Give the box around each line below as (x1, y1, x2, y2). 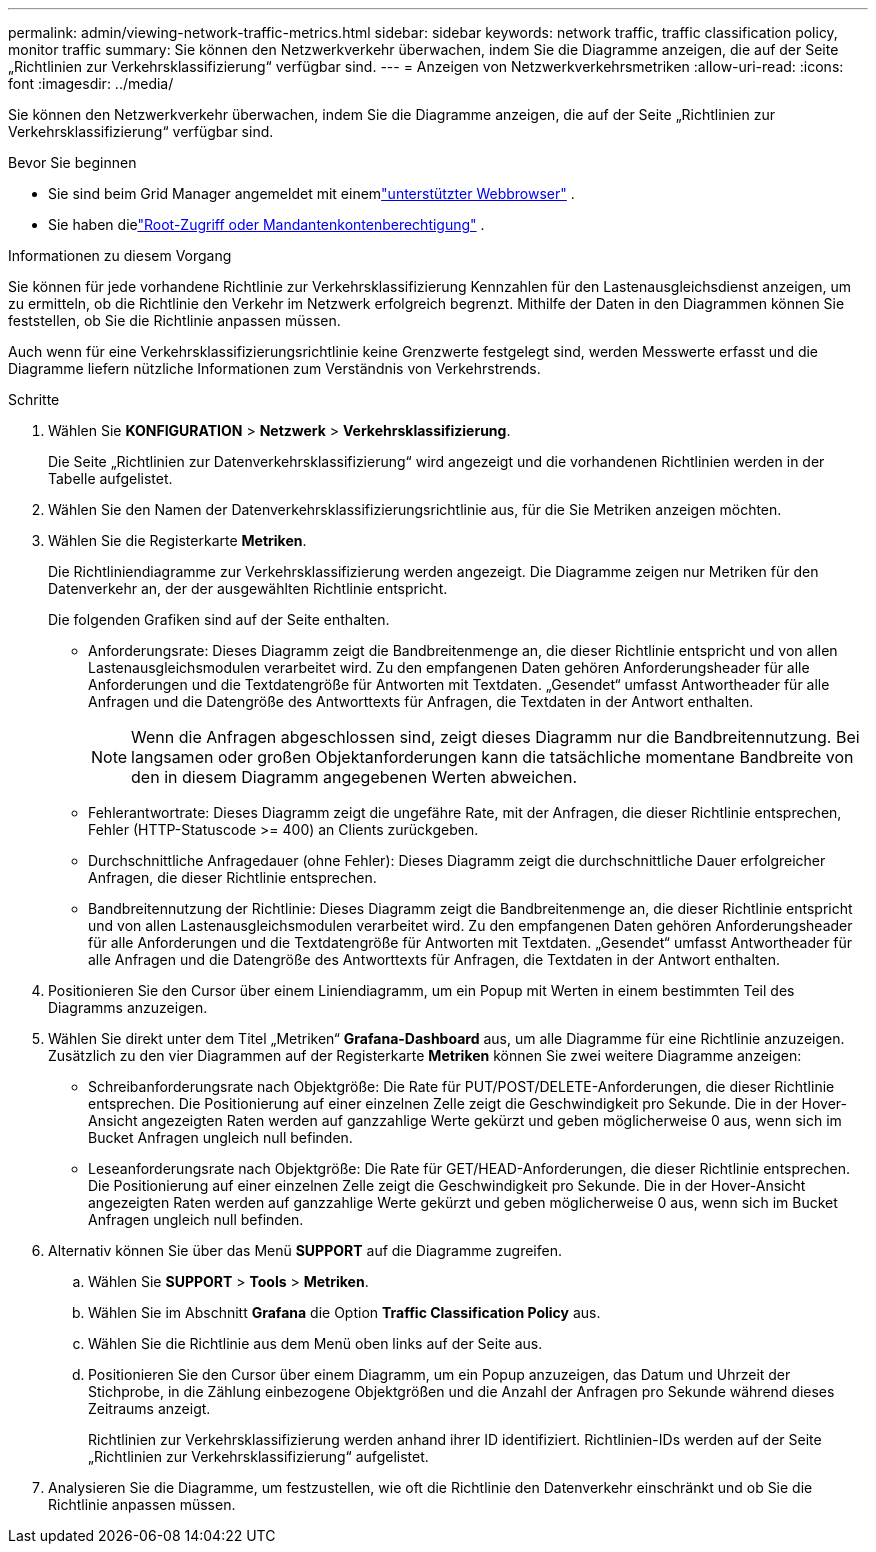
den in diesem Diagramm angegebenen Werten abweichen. (131, 767, 577, 787)
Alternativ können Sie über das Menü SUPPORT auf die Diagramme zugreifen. (48, 1242, 562, 1259)
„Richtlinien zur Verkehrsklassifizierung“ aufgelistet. (88, 1448, 429, 1465)
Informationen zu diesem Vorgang (8, 247, 232, 264)
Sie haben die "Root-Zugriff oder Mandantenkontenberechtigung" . (48, 216, 485, 233)
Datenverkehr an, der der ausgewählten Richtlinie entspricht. (48, 580, 448, 597)
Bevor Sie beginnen (8, 154, 137, 171)
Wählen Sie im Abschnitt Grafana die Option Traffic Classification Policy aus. (88, 1304, 601, 1321)
